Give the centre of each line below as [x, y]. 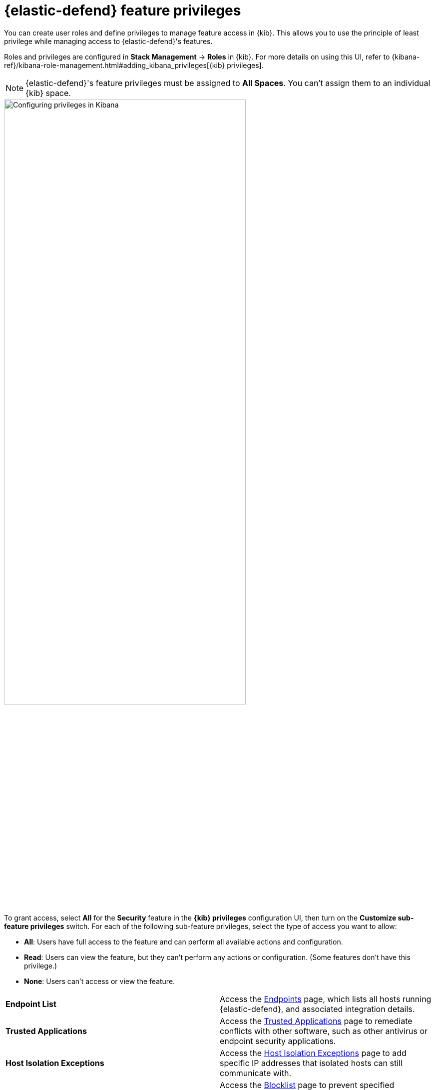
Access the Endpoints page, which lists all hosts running [326, 999]
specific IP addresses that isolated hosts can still [311, 1063]
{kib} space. [48, 93]
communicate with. [256, 1073]
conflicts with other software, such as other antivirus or [324, 1031]
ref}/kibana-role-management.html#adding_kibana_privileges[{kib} [115, 65]
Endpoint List [31, 1004]
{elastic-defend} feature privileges [123, 10]
